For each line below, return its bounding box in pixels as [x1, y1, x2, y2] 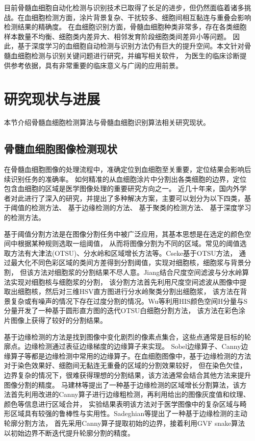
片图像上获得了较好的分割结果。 [4, 315, 107, 325]
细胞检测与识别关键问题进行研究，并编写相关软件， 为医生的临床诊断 [17, 50, 240, 60]
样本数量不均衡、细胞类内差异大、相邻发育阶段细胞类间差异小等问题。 [4, 31, 230, 41]
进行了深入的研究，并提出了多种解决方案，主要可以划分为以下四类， [24, 193, 244, 203]
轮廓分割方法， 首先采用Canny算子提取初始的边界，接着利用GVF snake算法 [4, 417, 245, 428]
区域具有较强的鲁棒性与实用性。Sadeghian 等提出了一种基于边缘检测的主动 [10, 408, 248, 418]
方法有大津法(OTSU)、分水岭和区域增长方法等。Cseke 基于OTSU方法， [10, 247, 237, 258]
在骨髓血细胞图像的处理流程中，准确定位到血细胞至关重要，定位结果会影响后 [4, 164, 251, 174]
